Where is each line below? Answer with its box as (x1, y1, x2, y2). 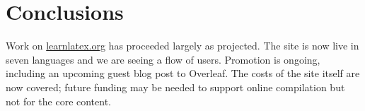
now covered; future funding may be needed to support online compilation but (6, 79, 345, 94)
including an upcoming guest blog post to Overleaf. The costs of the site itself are (6, 66, 360, 81)
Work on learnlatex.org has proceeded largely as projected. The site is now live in (6, 38, 359, 53)
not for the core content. (6, 93, 112, 108)
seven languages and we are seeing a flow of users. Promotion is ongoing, (6, 52, 320, 66)
